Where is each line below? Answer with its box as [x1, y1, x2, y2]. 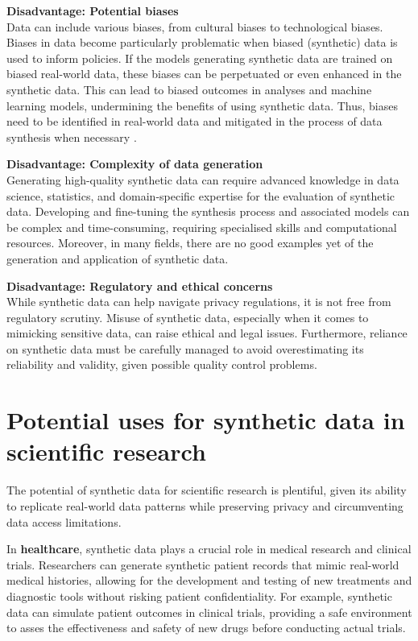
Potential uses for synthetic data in [6, 403, 405, 436]
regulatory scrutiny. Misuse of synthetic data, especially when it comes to [6, 308, 369, 325]
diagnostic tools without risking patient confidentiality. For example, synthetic [6, 587, 392, 604]
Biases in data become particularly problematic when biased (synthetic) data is [6, 34, 398, 51]
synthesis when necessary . [6, 128, 137, 145]
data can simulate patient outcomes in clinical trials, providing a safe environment [6, 603, 412, 620]
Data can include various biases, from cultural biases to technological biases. [6, 18, 383, 35]
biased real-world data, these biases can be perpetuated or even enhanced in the [6, 65, 402, 82]
